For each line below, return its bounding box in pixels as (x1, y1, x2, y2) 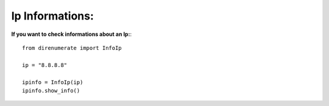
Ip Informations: (11, 9, 94, 23)
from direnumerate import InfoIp (22, 44, 122, 51)
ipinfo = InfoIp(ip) (22, 79, 83, 85)
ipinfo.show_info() (22, 87, 80, 94)
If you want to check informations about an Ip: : (11, 30, 132, 38)
